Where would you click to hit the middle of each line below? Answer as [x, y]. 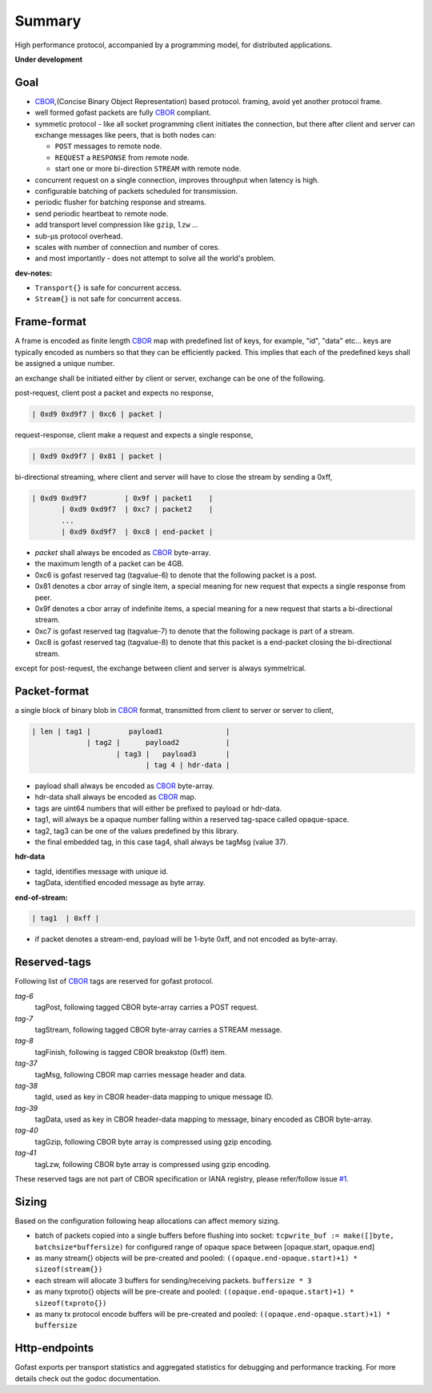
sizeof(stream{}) [69, 1269]
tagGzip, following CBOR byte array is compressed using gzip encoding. [154, 1141]
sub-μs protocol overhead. [79, 236]
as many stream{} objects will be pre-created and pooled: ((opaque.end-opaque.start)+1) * [196, 1258]
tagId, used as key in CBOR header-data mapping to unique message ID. [154, 1097]
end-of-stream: [41, 897]
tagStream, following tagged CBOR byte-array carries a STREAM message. [158, 1029]
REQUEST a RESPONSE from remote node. [122, 157]
